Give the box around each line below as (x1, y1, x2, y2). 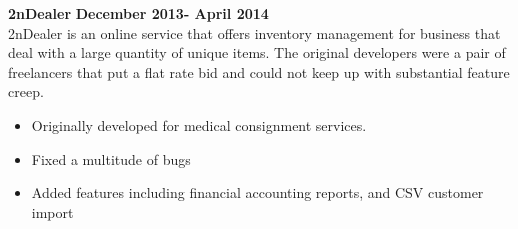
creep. (8, 81, 44, 102)
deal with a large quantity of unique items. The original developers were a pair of (8, 42, 506, 63)
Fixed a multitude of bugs (31, 148, 191, 169)
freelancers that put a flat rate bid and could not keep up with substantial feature (8, 61, 510, 82)
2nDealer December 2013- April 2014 (8, 3, 269, 23)
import (31, 201, 74, 222)
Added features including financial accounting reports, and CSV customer (31, 182, 484, 203)
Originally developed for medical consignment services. (31, 114, 367, 135)
